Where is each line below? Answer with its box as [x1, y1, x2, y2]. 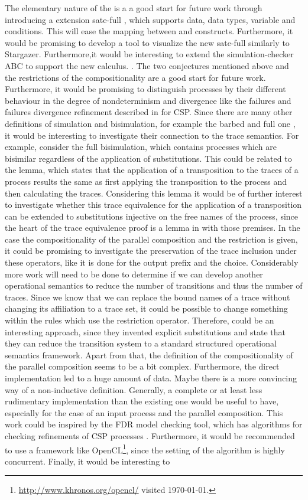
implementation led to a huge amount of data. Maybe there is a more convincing [5, 372, 297, 384]
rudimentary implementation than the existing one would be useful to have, [5, 395, 279, 407]
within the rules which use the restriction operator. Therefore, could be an [5, 314, 274, 326]
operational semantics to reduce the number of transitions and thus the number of [5, 279, 303, 292]
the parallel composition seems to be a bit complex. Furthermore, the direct [5, 360, 280, 372]
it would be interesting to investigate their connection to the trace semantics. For [5, 129, 299, 141]
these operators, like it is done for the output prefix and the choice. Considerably [5, 256, 299, 269]
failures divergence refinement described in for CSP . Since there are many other [5, 106, 293, 118]
